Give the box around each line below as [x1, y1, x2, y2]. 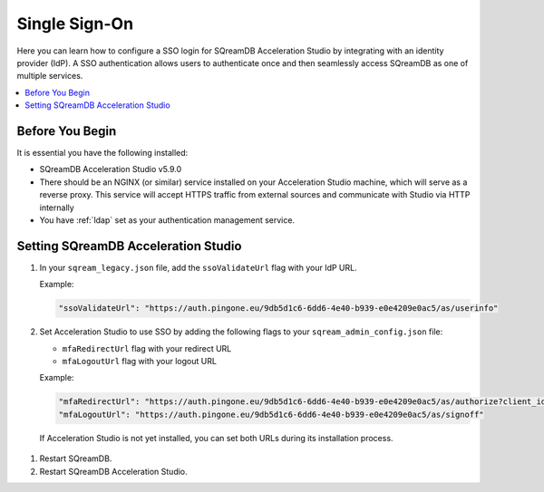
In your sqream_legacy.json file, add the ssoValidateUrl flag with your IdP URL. [39, 262, 357, 273]
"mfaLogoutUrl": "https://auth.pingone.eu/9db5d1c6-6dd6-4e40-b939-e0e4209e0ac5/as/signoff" [58, 409, 484, 420]
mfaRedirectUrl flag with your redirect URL [62, 342, 232, 353]
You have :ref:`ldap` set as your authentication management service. [39, 214, 295, 226]
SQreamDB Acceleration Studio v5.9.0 [39, 164, 182, 175]
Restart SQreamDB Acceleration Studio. [39, 466, 188, 477]
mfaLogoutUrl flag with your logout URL [62, 356, 218, 367]
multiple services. [16, 71, 83, 82]
